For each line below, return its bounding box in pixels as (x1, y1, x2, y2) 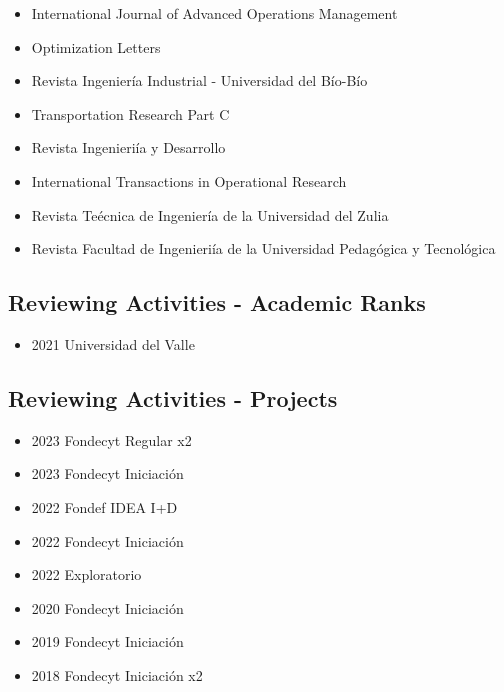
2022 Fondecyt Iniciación (31, 530, 184, 551)
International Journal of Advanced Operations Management (31, 3, 398, 23)
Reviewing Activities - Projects (8, 382, 338, 413)
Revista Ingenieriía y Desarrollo (31, 137, 226, 158)
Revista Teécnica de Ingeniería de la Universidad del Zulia (31, 204, 389, 225)
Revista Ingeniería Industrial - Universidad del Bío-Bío (31, 70, 368, 91)
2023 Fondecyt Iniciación (31, 463, 184, 484)
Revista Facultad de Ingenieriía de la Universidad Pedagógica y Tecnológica (31, 238, 496, 259)
